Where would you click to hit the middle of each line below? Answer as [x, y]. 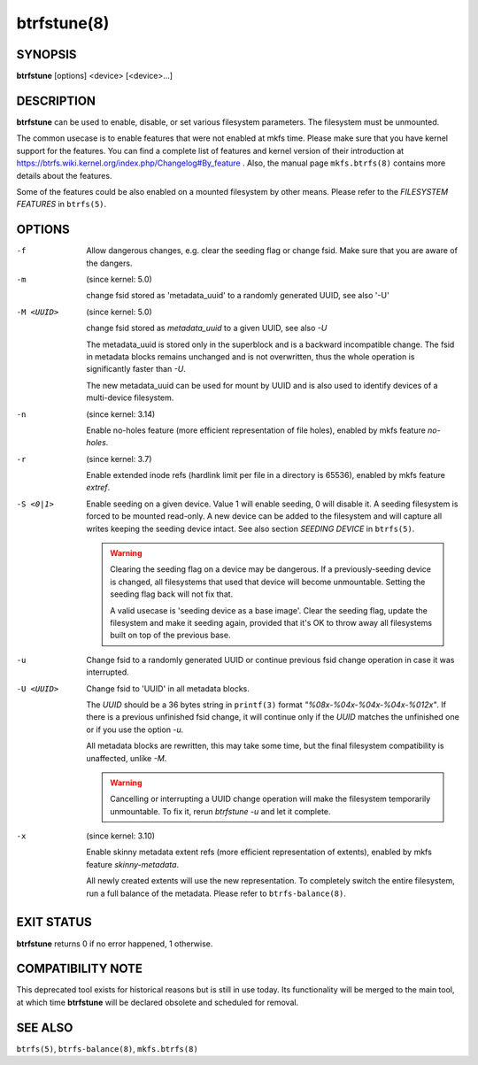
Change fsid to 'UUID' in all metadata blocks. [168, 688]
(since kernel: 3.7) [119, 459]
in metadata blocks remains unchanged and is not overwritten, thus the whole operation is [251, 356]
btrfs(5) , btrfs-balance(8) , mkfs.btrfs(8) [107, 1048]
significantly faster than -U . [136, 369]
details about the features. [64, 175]
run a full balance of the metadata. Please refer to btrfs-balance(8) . [216, 893]
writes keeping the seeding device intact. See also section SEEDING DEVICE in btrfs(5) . [251, 529]
